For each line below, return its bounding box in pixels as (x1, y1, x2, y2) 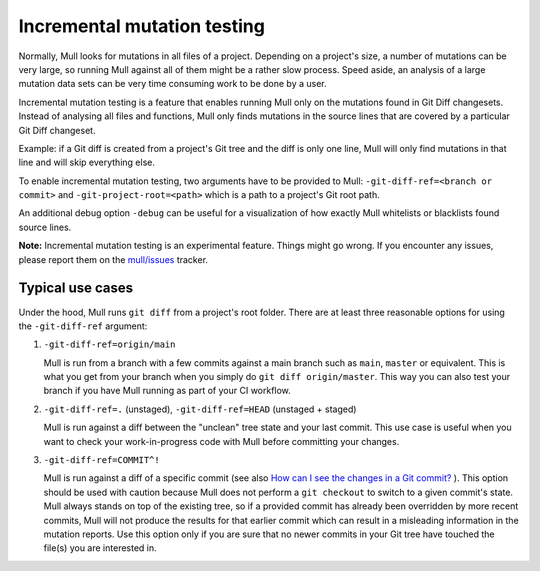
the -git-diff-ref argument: (18, 320, 148, 332)
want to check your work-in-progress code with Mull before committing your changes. (43, 435, 400, 447)
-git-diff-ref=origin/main (43, 339, 176, 350)
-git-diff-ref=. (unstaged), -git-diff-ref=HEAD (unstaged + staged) (43, 403, 357, 415)
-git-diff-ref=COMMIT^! (43, 455, 160, 466)
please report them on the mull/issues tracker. (18, 253, 209, 265)
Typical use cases (18, 280, 134, 297)
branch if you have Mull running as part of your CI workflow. (43, 385, 292, 397)
